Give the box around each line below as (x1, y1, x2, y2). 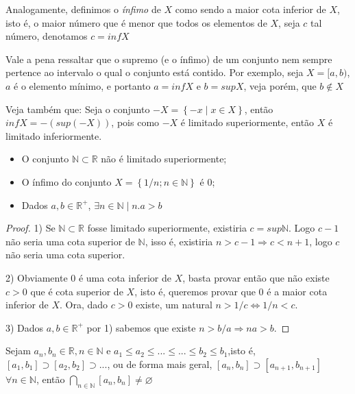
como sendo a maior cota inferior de (175, 2, 326, 16)
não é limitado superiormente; (101, 151, 227, 166)
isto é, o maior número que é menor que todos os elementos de (5, 15, 267, 29)
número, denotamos (5, 29, 88, 43)
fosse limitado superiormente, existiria (87, 221, 247, 235)
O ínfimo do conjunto (21, 174, 112, 188)
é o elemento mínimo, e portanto (14, 78, 151, 93)
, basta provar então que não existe (182, 270, 330, 284)
